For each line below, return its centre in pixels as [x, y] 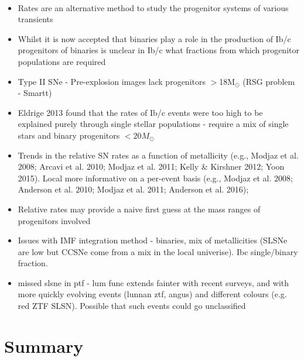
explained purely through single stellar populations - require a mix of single [153, 124]
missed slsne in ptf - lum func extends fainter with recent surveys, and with [153, 282]
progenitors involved [54, 220]
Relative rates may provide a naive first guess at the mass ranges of [139, 209]
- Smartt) [35, 93]
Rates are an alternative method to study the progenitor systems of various [153, 7]
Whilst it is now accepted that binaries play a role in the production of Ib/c [154, 38]
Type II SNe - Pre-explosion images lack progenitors [112, 81]
